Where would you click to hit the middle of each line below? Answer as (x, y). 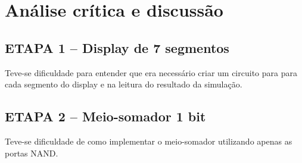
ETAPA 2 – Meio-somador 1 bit (105, 116)
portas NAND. (32, 153)
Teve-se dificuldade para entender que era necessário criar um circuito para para (151, 72)
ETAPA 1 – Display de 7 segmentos (117, 47)
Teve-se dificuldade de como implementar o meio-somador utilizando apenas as (149, 141)
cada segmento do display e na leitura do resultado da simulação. (124, 84)
